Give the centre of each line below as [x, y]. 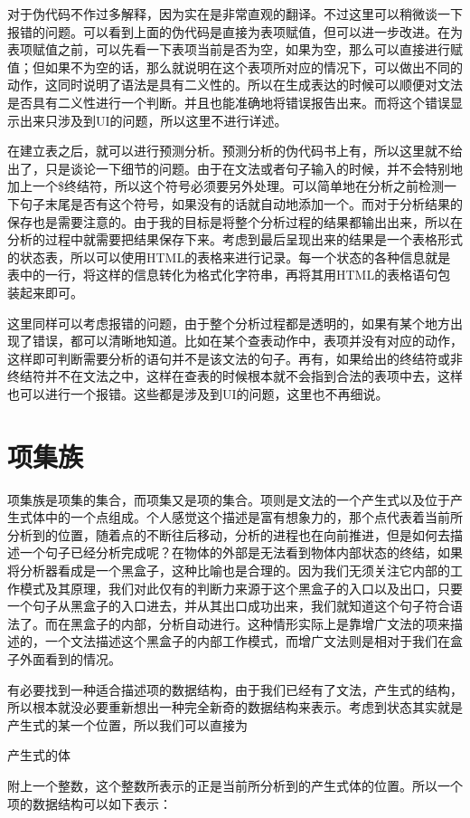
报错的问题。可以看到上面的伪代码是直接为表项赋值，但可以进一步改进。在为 [235, 31]
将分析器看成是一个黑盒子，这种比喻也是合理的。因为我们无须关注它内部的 [229, 570]
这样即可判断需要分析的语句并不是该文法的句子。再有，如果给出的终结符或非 [235, 358]
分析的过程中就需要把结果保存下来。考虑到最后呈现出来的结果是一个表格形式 [235, 239]
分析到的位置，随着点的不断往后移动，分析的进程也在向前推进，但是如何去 [229, 534]
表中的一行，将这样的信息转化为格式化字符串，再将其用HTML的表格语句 [223, 275]
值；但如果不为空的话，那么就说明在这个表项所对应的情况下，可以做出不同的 [235, 67]
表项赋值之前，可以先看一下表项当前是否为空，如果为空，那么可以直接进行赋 [235, 49]
